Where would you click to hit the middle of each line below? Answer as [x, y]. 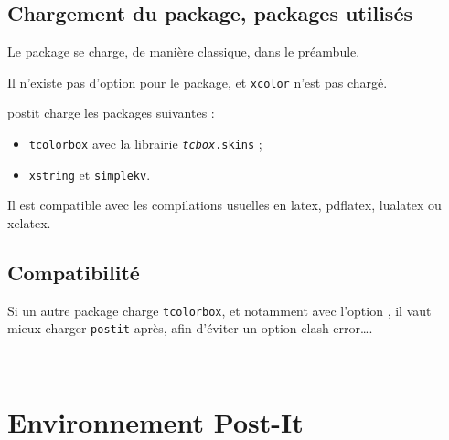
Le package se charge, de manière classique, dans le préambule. [184, 52]
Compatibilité [74, 272]
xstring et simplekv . [90, 174]
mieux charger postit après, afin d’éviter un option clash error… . [190, 328]
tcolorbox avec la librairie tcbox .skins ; [145, 144]
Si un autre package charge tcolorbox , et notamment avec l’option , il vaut [219, 310]
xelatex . [29, 222]
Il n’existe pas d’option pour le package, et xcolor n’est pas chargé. [198, 82]
